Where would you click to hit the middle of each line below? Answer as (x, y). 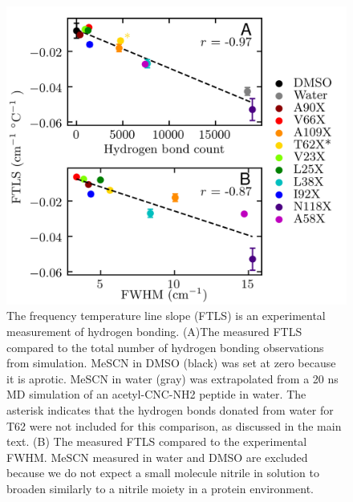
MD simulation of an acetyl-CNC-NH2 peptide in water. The (156, 394)
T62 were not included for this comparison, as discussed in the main (174, 425)
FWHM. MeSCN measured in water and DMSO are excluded (157, 457)
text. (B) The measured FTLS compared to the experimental (157, 441)
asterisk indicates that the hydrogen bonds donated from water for (170, 409)
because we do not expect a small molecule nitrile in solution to (163, 473)
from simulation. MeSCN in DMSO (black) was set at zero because (171, 363)
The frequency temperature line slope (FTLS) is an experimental (166, 316)
